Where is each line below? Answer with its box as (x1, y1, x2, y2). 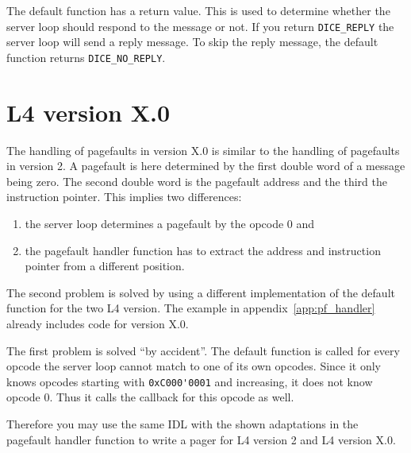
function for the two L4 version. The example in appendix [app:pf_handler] (6, 300, 375, 316)
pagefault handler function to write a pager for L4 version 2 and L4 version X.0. (6, 431, 396, 447)
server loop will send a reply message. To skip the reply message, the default (6, 33, 378, 50)
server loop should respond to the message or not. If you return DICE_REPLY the (6, 17, 394, 34)
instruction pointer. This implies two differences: (6, 188, 242, 205)
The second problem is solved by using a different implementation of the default (6, 284, 395, 300)
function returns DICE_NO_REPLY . (6, 48, 166, 65)
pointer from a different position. (25, 257, 185, 274)
